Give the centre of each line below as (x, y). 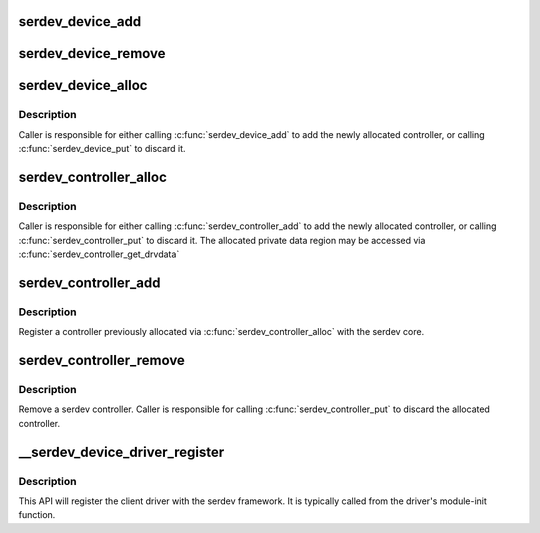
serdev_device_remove (92, 53)
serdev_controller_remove (101, 360)
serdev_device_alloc (83, 85)
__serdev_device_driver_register (121, 451)
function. (37, 515)
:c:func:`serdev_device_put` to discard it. (102, 149)
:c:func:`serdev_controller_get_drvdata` (99, 254)
